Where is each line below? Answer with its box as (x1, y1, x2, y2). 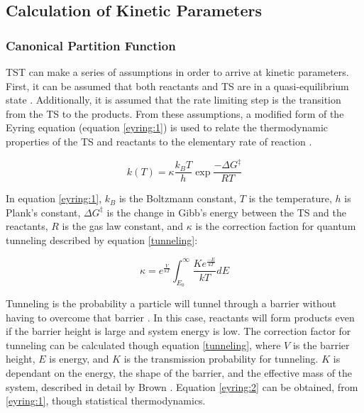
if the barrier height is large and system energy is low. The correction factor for (6, 324, 351, 338)
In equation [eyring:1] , (6, 191, 102, 206)
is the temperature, (248, 191, 332, 206)
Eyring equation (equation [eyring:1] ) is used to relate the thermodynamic (6, 120, 329, 135)
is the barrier (292, 337, 350, 352)
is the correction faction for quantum (195, 219, 356, 233)
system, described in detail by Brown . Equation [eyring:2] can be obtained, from (6, 379, 358, 394)
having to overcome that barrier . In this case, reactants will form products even (6, 309, 355, 324)
